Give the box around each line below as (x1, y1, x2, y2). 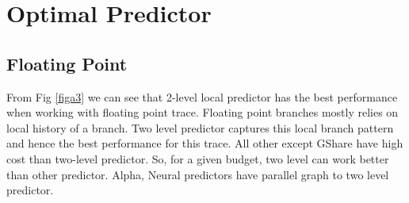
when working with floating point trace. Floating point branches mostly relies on (6, 104, 399, 121)
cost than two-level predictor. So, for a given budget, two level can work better (6, 150, 389, 167)
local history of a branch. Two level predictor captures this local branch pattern (6, 119, 394, 136)
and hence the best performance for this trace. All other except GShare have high (6, 135, 403, 151)
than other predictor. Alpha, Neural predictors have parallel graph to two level (6, 166, 389, 182)
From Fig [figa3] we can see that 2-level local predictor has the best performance (6, 88, 398, 105)
